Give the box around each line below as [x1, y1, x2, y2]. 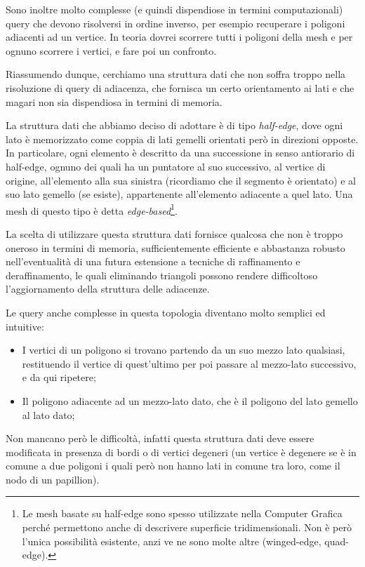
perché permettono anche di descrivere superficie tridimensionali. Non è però [22, 520, 352, 535]
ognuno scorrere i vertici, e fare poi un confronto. [6, 43, 217, 58]
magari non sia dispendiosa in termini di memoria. [6, 94, 223, 109]
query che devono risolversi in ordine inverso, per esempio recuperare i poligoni [6, 15, 345, 30]
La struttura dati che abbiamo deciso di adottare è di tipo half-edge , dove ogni [6, 118, 343, 133]
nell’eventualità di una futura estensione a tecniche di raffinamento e [6, 254, 300, 269]
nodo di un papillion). [6, 472, 100, 486]
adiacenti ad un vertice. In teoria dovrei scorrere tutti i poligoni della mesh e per [6, 29, 353, 44]
